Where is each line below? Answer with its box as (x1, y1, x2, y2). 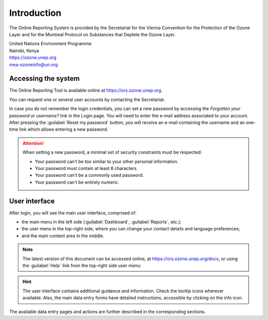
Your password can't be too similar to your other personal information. (35, 159, 179, 164)
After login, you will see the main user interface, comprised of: (9, 210, 136, 215)
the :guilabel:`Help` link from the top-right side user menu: (22, 263, 141, 268)
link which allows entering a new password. (19, 126, 109, 132)
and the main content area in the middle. (21, 233, 104, 239)
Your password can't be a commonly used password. (35, 172, 144, 178)
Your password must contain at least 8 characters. (35, 165, 138, 171)
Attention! (22, 140, 44, 146)
